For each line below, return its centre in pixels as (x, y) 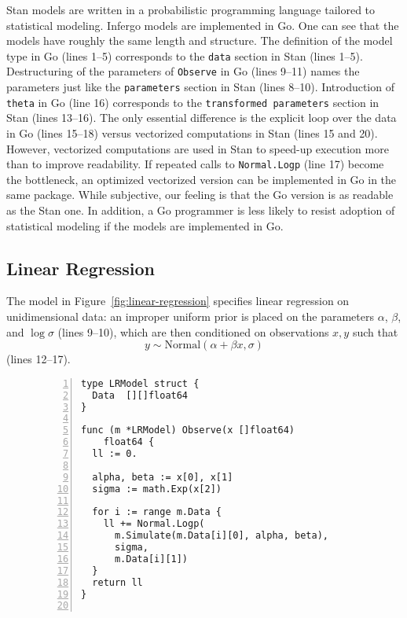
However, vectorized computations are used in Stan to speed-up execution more (198, 148)
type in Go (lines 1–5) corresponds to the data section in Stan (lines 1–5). (185, 55)
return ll (117, 582)
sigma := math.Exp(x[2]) (157, 489)
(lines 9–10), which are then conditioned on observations (193, 331)
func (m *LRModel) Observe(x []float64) (188, 430)
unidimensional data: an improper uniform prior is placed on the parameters (191, 316)
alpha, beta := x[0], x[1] (163, 477)
